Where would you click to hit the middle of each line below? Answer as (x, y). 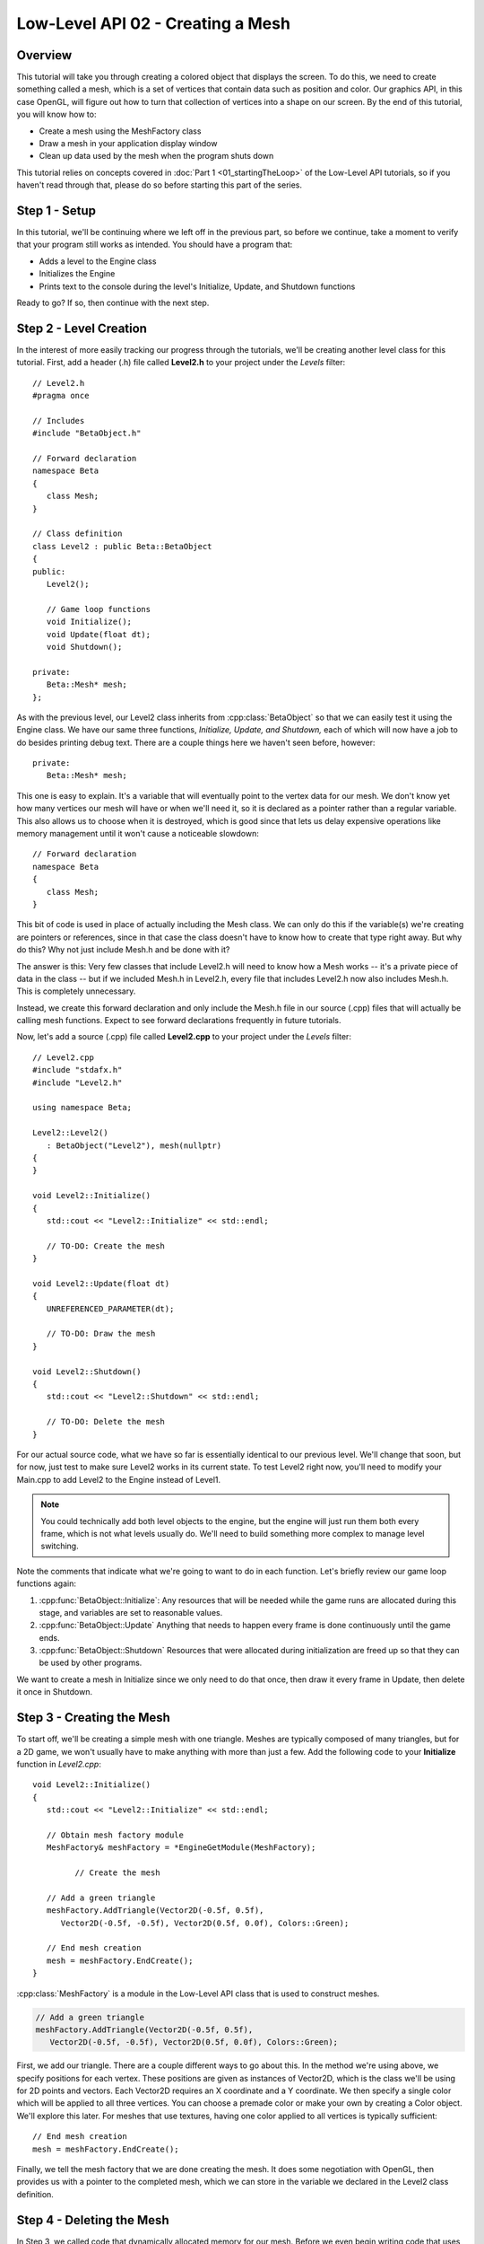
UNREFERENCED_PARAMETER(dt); (110, 1309)
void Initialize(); (89, 622)
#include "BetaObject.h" (87, 434)
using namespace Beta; (82, 1108)
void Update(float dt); (99, 634)
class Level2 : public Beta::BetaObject (122, 546)
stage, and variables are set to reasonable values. (131, 1612)
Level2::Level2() (70, 1133)
